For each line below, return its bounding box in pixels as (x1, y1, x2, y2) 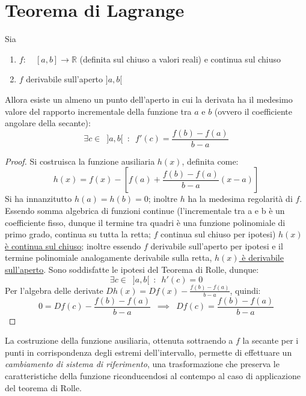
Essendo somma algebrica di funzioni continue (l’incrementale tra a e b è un (5, 204, 285, 216)
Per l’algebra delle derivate (5, 284, 103, 296)
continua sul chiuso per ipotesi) (161, 228, 276, 240)
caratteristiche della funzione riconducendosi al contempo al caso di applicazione (5, 370, 301, 382)
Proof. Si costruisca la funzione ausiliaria (5, 154, 155, 167)
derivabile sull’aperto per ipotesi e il (150, 239, 283, 252)
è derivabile (242, 251, 284, 264)
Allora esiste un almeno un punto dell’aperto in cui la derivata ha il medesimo (5, 93, 293, 105)
